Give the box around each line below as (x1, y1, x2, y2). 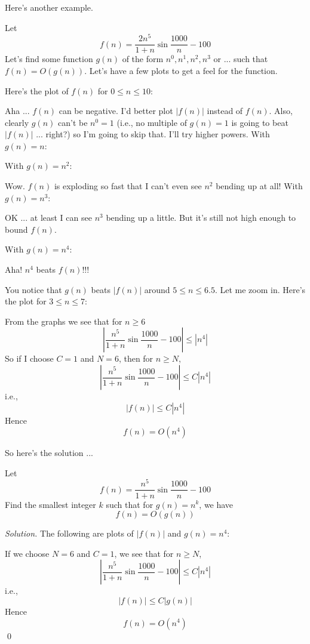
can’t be (57, 116, 88, 128)
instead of (207, 104, 243, 117)
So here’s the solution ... (5, 446, 93, 459)
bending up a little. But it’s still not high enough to (106, 211, 296, 224)
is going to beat (231, 116, 288, 128)
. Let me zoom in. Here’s (214, 283, 306, 295)
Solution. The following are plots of (5, 527, 134, 540)
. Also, (269, 104, 293, 117)
